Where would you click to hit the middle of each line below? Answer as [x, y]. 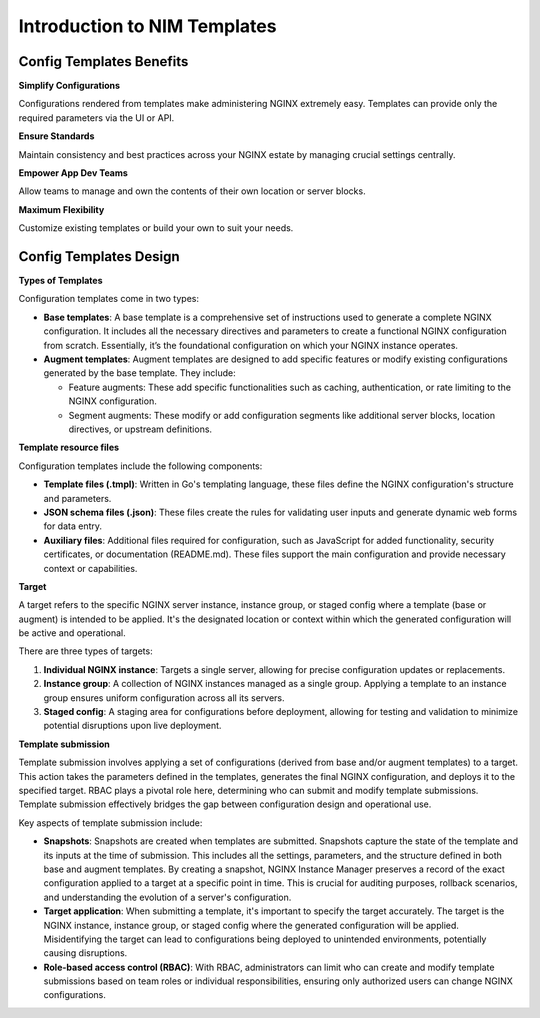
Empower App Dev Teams [73, 173]
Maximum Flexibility [61, 209]
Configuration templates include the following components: [140, 466]
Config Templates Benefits [103, 61]
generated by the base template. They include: [139, 373]
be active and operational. [72, 633]
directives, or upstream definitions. [140, 429]
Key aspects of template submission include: [110, 822]
